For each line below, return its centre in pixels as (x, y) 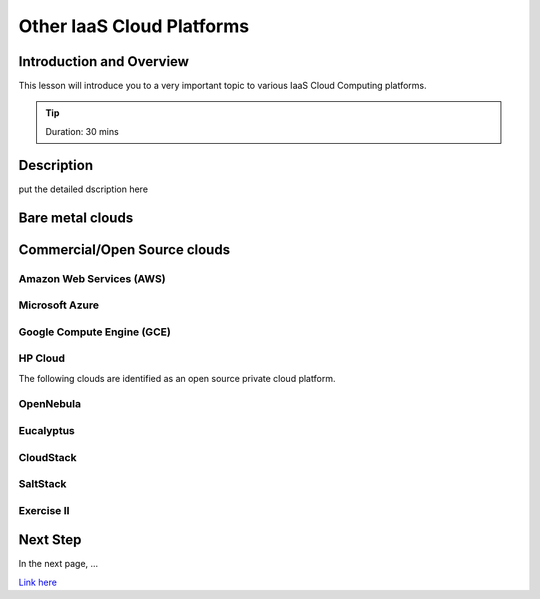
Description (56, 165)
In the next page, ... (58, 564)
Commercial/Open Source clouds (124, 249)
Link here (37, 582)
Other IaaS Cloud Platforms (134, 26)
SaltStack (42, 484)
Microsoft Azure (59, 305)
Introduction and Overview (104, 61)
